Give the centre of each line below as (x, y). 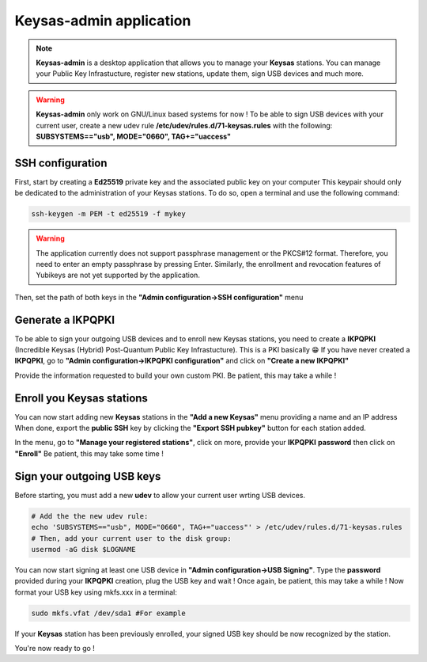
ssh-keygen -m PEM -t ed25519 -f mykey (108, 214)
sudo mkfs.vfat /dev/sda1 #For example (108, 613)
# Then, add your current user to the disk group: (132, 538)
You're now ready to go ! (55, 649)
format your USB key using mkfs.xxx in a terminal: (96, 592)
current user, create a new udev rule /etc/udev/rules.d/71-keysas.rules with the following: (184, 125)
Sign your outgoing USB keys (88, 476)
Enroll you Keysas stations (81, 398)
